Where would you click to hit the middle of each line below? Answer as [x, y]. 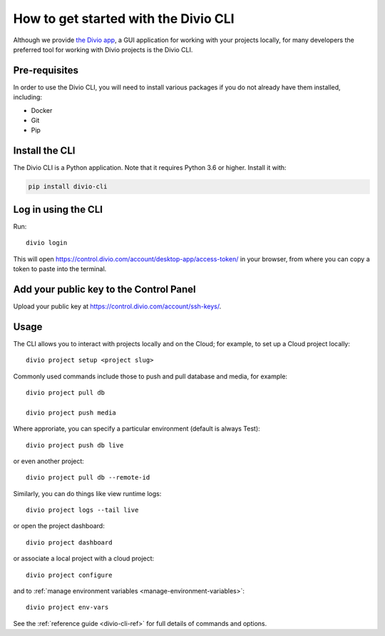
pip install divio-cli [68, 187]
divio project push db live [75, 445]
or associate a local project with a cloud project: [84, 559]
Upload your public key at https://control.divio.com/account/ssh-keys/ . [117, 306]
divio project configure [69, 575]
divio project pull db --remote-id [88, 478]
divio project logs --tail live [82, 510]
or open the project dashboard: [59, 526]
